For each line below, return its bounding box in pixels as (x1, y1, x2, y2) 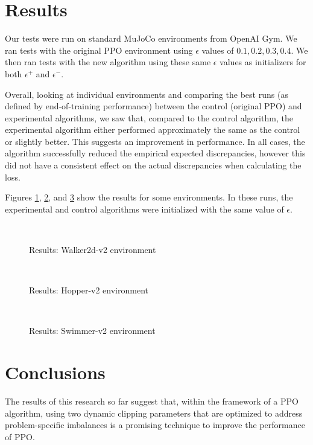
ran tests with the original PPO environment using (5, 43, 193, 56)
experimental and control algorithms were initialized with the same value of (5, 202, 284, 215)
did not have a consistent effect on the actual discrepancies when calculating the (5, 159, 302, 171)
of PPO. (5, 430, 35, 443)
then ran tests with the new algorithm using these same (5, 56, 211, 68)
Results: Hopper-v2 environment (29, 284, 148, 296)
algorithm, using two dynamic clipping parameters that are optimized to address (5, 406, 303, 419)
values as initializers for (220, 56, 306, 68)
